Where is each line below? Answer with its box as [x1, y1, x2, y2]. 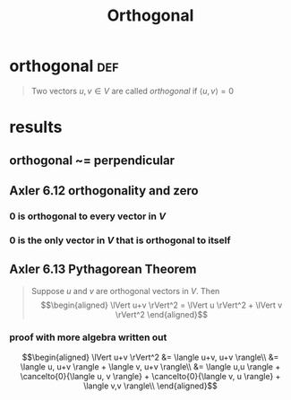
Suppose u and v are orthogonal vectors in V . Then [30, 285, 220, 296]
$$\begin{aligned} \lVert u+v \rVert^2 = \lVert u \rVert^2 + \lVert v [40, 300, 283, 310]
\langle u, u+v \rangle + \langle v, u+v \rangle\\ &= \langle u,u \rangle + [20, 361, 281, 372]
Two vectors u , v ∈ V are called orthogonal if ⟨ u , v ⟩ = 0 [30, 85, 235, 96]
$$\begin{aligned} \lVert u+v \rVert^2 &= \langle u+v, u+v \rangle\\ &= [21, 352, 279, 362]
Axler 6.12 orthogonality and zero [9, 183, 199, 198]
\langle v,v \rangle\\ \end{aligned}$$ [83, 380, 218, 391]
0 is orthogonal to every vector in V [9, 210, 167, 222]
